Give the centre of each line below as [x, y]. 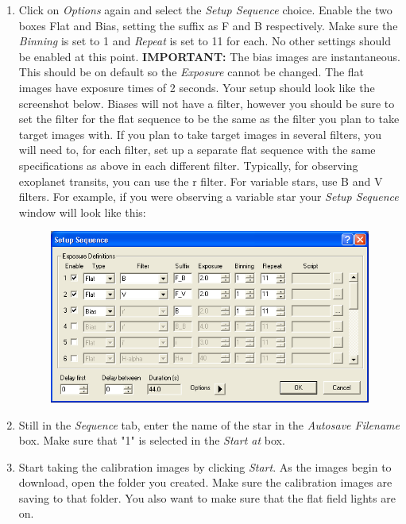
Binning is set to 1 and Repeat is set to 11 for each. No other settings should [205, 41]
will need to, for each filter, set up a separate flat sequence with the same [197, 150]
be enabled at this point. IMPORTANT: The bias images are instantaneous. [209, 56]
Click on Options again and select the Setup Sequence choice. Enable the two [205, 10]
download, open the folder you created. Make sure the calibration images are [205, 482]
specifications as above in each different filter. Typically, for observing [188, 165]
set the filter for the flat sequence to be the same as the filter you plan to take [209, 119]
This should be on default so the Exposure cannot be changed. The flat [191, 72]
